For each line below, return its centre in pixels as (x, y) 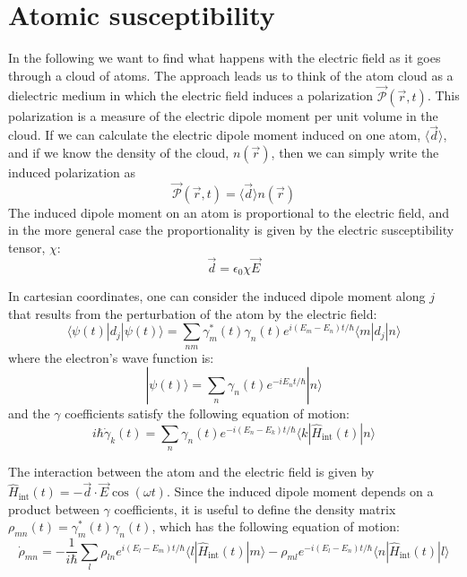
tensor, (27, 247)
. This (443, 95)
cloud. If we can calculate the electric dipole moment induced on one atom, (215, 135)
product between (54, 508)
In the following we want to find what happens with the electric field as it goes (225, 58)
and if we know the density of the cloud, (119, 152)
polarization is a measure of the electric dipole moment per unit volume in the (223, 115)
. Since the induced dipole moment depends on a (300, 491)
